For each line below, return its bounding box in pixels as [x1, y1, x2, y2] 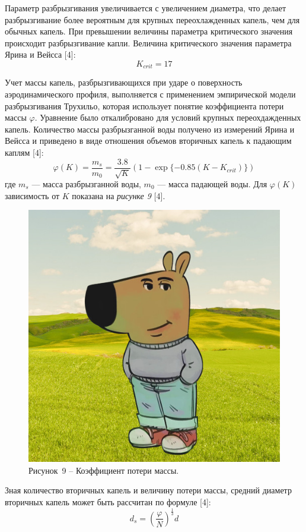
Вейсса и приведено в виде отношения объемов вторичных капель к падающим [5, 134, 292, 147]
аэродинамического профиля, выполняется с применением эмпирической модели [5, 88, 296, 100]
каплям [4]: [5, 146, 44, 158]
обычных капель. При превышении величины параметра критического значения [5, 25, 293, 37]
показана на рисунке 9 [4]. [72, 189, 165, 202]
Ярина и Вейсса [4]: [5, 48, 76, 61]
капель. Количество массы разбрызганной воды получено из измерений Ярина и [5, 122, 295, 135]
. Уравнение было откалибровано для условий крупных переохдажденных [34, 111, 301, 124]
